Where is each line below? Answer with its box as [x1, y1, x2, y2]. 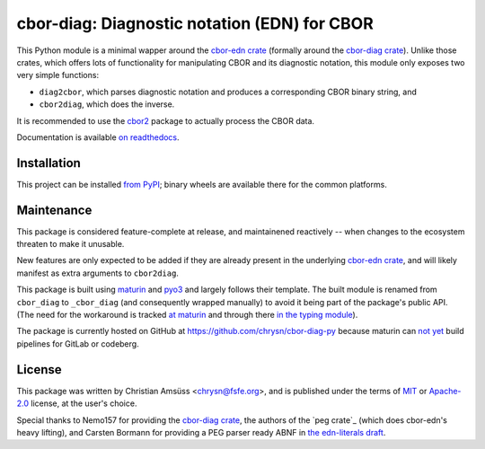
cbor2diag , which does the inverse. [39, 99, 175, 110]
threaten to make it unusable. [16, 239, 125, 250]
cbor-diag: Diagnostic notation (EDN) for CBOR [16, 13, 375, 33]
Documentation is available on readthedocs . [16, 131, 180, 143]
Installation [16, 155, 81, 171]
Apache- [428, 385, 462, 396]
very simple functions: [16, 70, 99, 81]
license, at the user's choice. [31, 398, 137, 409]
